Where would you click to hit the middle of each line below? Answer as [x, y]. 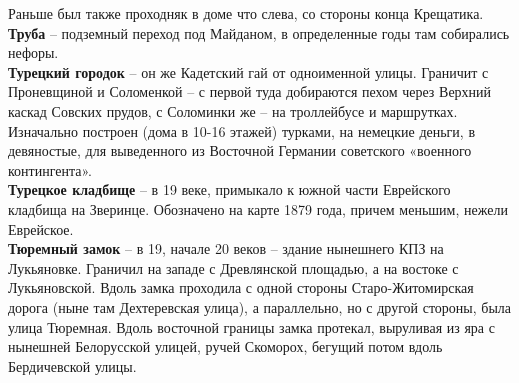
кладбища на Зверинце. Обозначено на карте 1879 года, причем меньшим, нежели [258, 208]
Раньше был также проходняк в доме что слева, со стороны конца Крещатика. [246, 13]
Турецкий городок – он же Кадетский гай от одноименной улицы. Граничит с [248, 71]
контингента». [50, 169]
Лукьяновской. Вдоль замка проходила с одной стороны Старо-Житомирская [241, 287]
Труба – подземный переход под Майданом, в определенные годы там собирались [259, 32]
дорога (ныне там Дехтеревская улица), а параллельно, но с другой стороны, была [260, 306]
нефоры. [33, 52]
